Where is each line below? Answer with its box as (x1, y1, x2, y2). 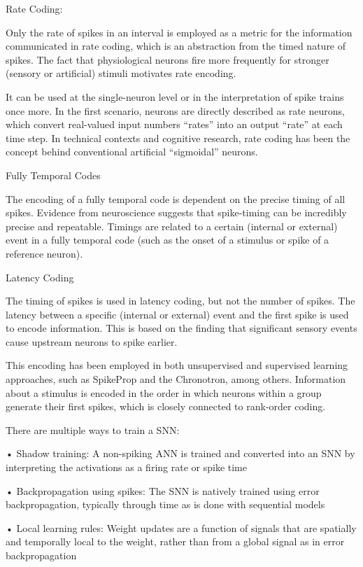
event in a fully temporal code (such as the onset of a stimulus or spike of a (6, 232, 329, 247)
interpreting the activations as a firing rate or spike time (6, 460, 247, 475)
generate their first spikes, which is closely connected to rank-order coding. (6, 399, 326, 414)
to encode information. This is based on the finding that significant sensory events (6, 321, 357, 335)
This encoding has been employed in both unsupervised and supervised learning (6, 358, 348, 372)
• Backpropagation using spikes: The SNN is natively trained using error (6, 483, 320, 498)
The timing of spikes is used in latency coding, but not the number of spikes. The (6, 293, 355, 308)
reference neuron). (6, 246, 83, 260)
